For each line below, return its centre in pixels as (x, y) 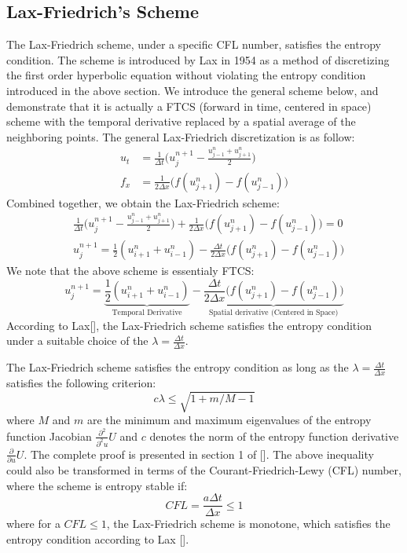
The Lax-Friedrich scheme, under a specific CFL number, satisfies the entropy (194, 44)
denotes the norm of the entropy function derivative (274, 436)
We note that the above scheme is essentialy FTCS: (130, 271)
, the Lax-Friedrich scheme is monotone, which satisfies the (248, 524)
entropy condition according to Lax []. (98, 538)
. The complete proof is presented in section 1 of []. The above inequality (199, 454)
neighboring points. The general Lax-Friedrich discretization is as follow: (181, 136)
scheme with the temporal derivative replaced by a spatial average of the (181, 121)
